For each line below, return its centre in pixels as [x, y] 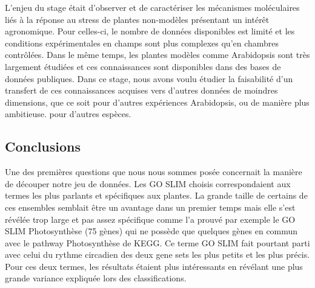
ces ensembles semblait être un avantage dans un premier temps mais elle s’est [150, 207]
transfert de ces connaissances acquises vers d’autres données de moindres [141, 90]
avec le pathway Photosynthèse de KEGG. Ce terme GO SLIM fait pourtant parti [157, 242]
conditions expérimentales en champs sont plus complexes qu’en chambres [142, 43]
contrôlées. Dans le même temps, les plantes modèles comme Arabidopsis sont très [157, 55]
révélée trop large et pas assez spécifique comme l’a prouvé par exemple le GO [150, 219]
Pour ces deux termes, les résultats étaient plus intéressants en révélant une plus [154, 266]
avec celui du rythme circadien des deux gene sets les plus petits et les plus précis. [157, 254]
